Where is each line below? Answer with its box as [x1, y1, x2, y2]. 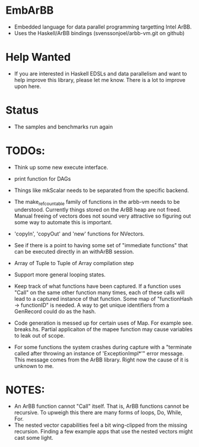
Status [5, 103, 39, 117]
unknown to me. [14, 362, 54, 369]
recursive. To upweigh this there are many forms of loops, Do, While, [14, 409, 182, 416]
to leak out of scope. [14, 332, 65, 339]
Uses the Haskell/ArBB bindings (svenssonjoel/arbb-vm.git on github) [14, 29, 185, 36]
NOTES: [5, 383, 45, 396]
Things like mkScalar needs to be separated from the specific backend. [14, 187, 189, 194]
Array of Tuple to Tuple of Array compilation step [14, 259, 134, 266]
